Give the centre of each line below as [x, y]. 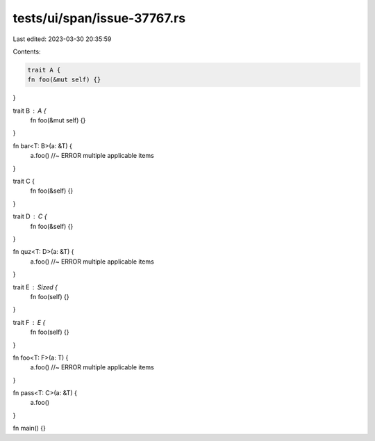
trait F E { [29, 322]
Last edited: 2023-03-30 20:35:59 [62, 39]
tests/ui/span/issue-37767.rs [99, 18]
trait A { [44, 70]
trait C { [24, 182]
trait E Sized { [35, 287]
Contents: [27, 51]
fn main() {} [30, 428]
